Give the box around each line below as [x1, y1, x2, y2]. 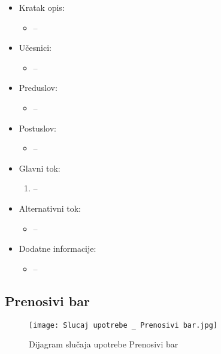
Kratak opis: [19, 1, 65, 13]
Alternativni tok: [19, 202, 81, 214]
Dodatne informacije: [19, 242, 96, 255]
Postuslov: [19, 121, 56, 134]
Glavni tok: [19, 161, 60, 174]
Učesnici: [19, 41, 52, 54]
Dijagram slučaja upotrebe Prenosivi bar [29, 338, 178, 350]
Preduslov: [19, 81, 57, 94]
